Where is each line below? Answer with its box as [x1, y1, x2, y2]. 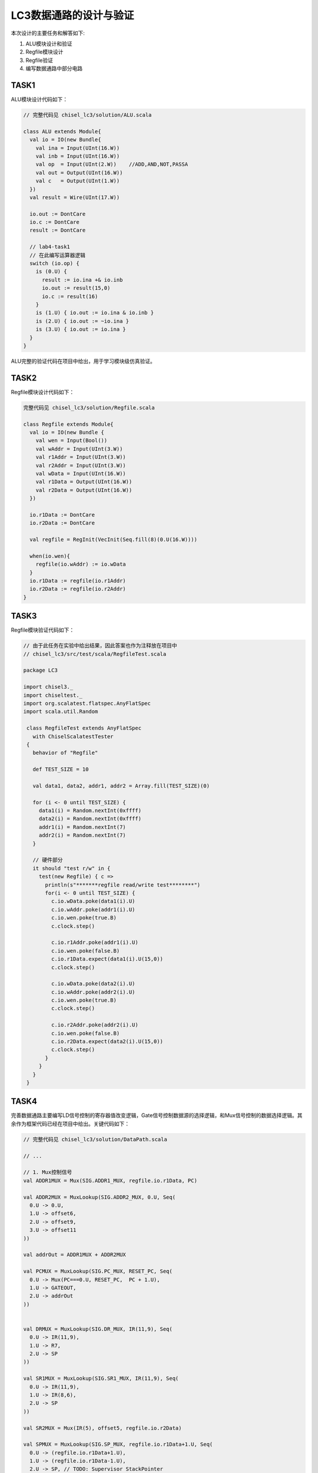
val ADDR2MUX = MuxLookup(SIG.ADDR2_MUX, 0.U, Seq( [23, 1194, 176, 1200]
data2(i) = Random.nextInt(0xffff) [38, 815, 141, 822]
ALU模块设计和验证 [25, 40, 72, 47]
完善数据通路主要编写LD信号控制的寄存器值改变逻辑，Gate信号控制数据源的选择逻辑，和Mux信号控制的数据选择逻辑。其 [11, 1112, 303, 1119]
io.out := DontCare [29, 210, 86, 217]
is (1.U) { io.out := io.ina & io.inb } [35, 309, 154, 316]
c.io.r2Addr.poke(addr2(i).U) [51, 1022, 138, 1028]
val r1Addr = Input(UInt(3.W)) [35, 454, 126, 461]
